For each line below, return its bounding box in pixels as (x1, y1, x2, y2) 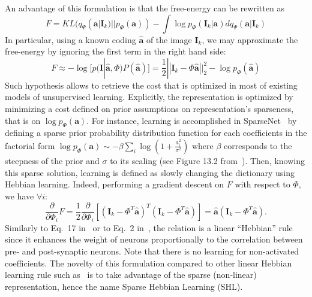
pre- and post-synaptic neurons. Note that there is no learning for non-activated (5, 245, 299, 257)
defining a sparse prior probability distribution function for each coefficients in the (5, 126, 307, 139)
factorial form (5, 139, 55, 151)
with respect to (235, 178, 290, 190)
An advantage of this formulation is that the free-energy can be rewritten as (5, 2, 284, 14)
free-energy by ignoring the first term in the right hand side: (5, 45, 226, 57)
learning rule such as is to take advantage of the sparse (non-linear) (5, 268, 257, 281)
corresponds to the (224, 139, 292, 151)
